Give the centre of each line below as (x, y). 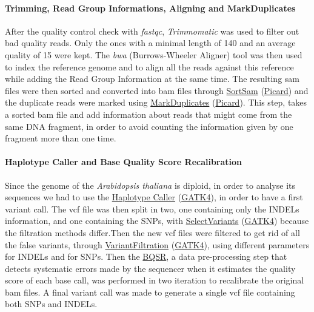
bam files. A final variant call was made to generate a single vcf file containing (150, 292)
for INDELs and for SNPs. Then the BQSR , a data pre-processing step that (146, 256)
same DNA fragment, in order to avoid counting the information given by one (149, 126)
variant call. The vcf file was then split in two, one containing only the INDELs (152, 209)
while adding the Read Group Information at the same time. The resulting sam (152, 79)
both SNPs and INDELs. (51, 304)
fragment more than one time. (61, 138)
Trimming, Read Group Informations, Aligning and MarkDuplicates (150, 8)
